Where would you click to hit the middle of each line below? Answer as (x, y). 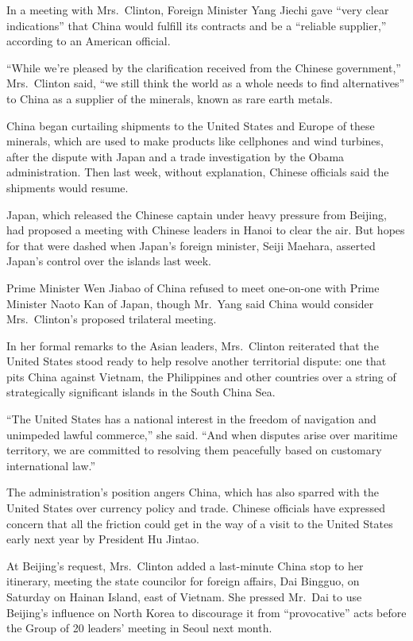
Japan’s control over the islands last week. (109, 261)
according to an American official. (89, 41)
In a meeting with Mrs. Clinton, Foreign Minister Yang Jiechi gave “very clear (198, 10)
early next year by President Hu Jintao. (103, 539)
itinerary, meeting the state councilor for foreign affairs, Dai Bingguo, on (183, 581)
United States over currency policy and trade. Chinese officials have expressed (196, 508)
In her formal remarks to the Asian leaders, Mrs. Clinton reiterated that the (193, 345)
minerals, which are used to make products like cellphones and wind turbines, (195, 141)
